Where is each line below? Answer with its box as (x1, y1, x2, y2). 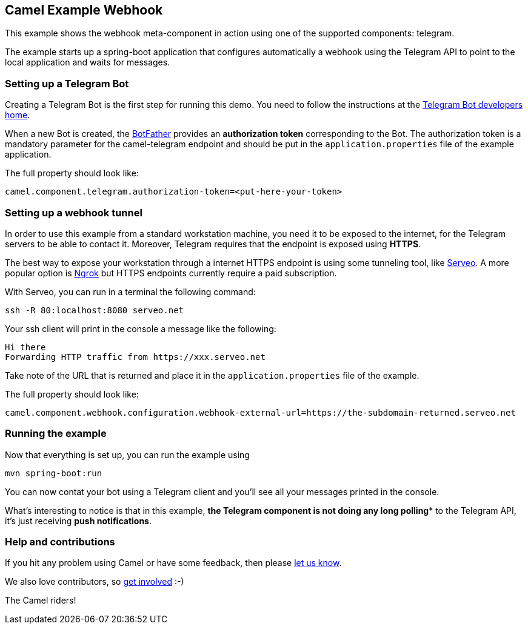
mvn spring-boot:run (5, 468, 102, 478)
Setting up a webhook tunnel (5, 206, 142, 219)
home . (5, 110, 30, 121)
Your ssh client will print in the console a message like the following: (5, 323, 276, 334)
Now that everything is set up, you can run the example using (5, 449, 250, 460)
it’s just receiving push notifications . (5, 515, 152, 526)
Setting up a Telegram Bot (5, 77, 129, 90)
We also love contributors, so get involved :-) (5, 576, 184, 587)
